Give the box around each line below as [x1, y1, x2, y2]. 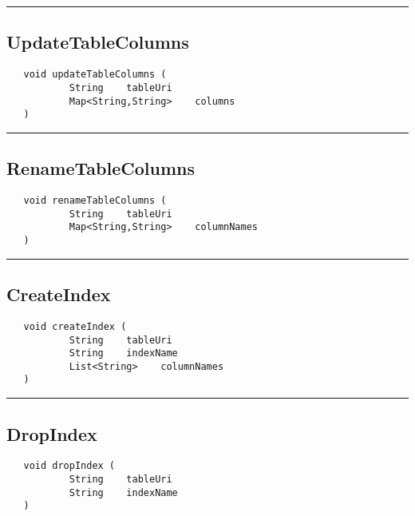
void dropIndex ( [23, 460, 116, 472]
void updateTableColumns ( [23, 69, 167, 81]
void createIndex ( [23, 320, 127, 332]
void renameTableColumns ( [23, 195, 167, 207]
